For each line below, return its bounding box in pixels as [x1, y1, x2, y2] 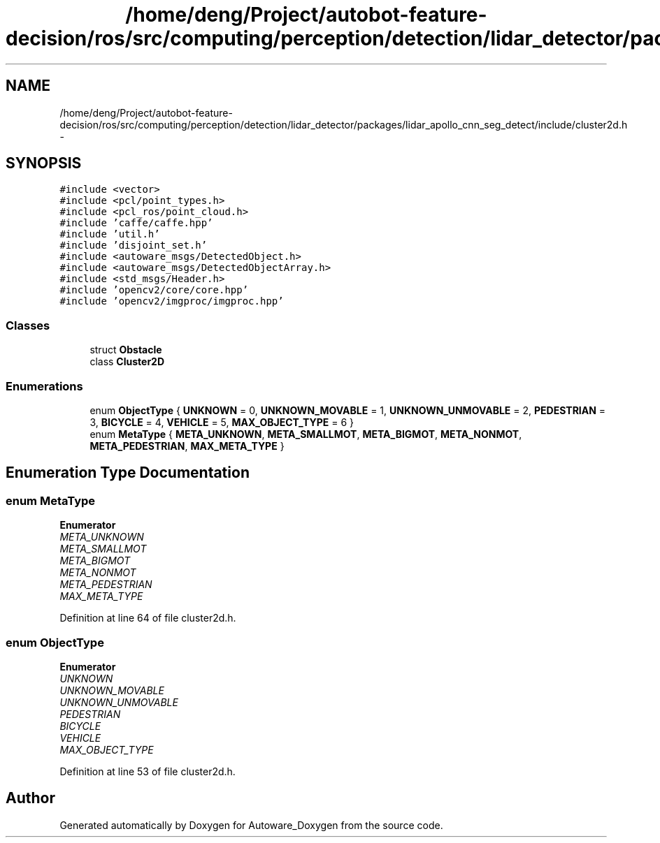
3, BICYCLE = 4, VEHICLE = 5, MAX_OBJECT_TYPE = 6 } [89, 416, 354, 428]
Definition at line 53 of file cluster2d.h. [59, 765, 236, 777]
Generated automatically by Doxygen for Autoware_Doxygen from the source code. [59, 819, 443, 831]
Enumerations [6, 379, 83, 393]
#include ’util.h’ [59, 228, 160, 240]
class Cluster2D [89, 355, 165, 368]
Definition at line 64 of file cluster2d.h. [59, 612, 236, 624]
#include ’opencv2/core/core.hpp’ [59, 284, 249, 296]
